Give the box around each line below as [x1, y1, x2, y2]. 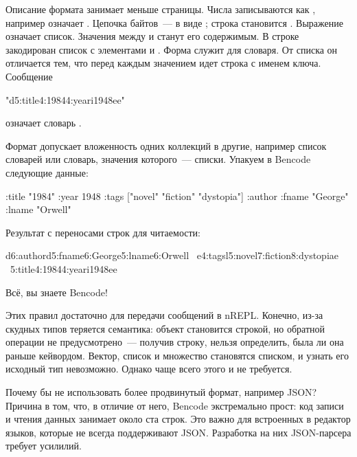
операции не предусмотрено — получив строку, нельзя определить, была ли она [5, 335, 344, 349]
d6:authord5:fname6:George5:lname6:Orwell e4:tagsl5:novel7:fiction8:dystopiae [5, 248, 338, 263]
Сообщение [5, 69, 53, 83]
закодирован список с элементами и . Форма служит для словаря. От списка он [5, 42, 338, 56]
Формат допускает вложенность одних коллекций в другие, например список [5, 138, 327, 153]
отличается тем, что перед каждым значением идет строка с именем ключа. [5, 56, 321, 70]
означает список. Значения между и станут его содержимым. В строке [5, 29, 299, 43]
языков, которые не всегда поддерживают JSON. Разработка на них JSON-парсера [5, 425, 352, 439]
